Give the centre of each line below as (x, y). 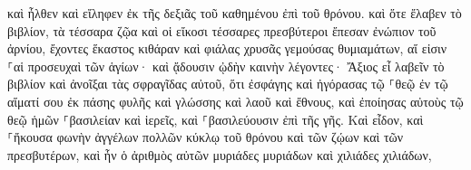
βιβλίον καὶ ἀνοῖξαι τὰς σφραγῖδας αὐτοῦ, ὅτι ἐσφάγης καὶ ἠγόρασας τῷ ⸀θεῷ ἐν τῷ (228, 84)
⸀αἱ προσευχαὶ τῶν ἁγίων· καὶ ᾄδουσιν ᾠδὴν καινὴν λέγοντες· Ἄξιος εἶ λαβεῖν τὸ (226, 66)
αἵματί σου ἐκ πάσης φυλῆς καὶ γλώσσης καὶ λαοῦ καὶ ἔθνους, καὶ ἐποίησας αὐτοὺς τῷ (235, 101)
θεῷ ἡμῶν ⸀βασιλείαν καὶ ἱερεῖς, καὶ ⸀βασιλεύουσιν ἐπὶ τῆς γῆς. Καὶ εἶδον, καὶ (216, 119)
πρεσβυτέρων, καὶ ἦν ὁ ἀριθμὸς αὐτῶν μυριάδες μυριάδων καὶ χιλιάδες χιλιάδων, (220, 154)
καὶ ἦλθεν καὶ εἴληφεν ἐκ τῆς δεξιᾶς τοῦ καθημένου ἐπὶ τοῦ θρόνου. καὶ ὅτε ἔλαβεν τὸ (235, 13)
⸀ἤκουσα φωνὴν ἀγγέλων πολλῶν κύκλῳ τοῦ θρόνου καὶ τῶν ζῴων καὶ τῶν (206, 137)
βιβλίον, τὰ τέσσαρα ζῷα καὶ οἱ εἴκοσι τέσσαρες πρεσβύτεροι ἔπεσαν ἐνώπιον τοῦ (222, 30)
